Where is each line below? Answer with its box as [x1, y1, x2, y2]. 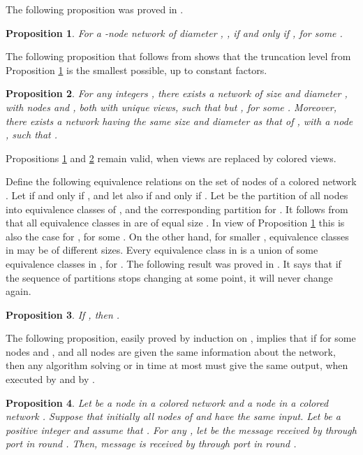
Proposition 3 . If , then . [6, 307, 120, 322]
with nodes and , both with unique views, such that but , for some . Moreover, [6, 99, 336, 114]
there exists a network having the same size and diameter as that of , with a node [6, 113, 353, 128]
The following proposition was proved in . [6, 2, 184, 16]
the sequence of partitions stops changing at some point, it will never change [6, 270, 333, 284]
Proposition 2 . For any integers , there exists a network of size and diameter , [6, 86, 348, 101]
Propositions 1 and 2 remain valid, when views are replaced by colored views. [6, 150, 336, 165]
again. [6, 284, 31, 298]
